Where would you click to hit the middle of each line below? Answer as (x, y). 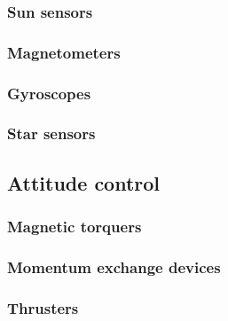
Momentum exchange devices (114, 266)
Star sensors (51, 133)
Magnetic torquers (75, 227)
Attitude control (84, 182)
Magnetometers (64, 52)
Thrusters (43, 307)
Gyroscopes (49, 93)
